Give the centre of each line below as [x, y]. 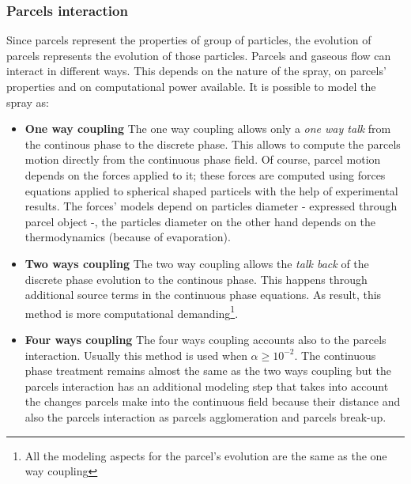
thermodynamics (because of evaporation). [128, 237]
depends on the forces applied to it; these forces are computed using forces [205, 174]
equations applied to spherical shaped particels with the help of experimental [211, 190]
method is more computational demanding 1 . [132, 312]
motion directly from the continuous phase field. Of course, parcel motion [203, 159]
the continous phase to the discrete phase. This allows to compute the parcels [213, 144]
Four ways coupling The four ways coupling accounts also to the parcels [205, 339]
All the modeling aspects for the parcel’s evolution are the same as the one [206, 455]
